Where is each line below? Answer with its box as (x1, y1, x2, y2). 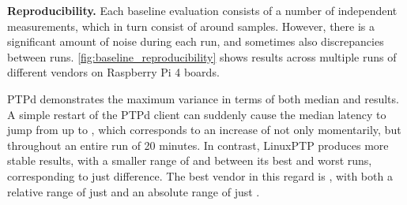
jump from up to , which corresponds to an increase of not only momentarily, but (7, 121, 401, 138)
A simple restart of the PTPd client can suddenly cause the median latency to (7, 106, 386, 122)
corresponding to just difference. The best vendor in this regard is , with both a (7, 167, 393, 184)
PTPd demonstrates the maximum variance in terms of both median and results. (7, 90, 399, 106)
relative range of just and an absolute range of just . (7, 183, 260, 199)
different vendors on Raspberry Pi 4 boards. (7, 64, 220, 80)
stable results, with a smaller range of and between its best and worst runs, (7, 152, 372, 169)
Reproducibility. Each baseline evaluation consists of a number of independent (7, 2, 398, 18)
